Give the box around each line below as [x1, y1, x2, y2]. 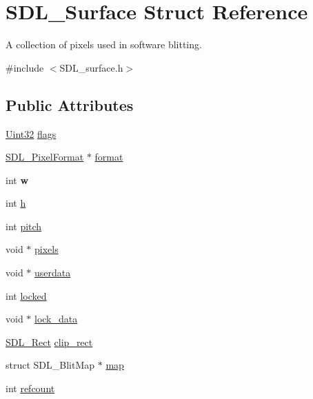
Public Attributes [6, 94, 134, 115]
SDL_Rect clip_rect [6, 334, 93, 349]
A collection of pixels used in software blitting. [6, 37, 202, 52]
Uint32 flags [6, 126, 57, 141]
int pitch [6, 218, 42, 233]
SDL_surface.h [59, 60, 123, 74]
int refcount [6, 381, 55, 396]
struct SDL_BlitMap [6, 358, 95, 372]
